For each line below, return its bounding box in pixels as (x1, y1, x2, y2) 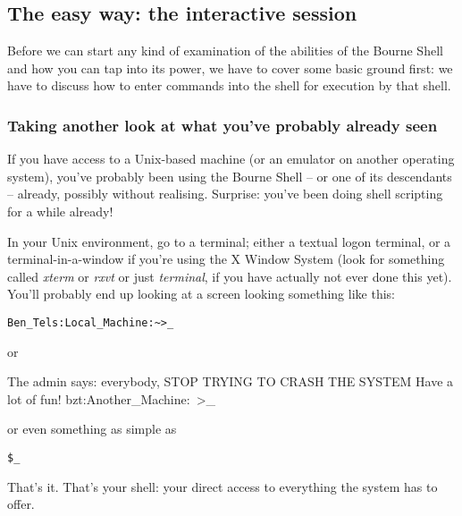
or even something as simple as (7, 419, 177, 438)
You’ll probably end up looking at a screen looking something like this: (7, 284, 395, 303)
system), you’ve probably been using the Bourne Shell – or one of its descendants (7, 166, 452, 185)
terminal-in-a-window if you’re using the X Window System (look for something (7, 250, 445, 268)
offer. (7, 495, 35, 513)
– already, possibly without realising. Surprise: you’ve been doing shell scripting (7, 184, 443, 203)
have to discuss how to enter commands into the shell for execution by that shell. (7, 76, 451, 95)
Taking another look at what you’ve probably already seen (7, 114, 438, 136)
